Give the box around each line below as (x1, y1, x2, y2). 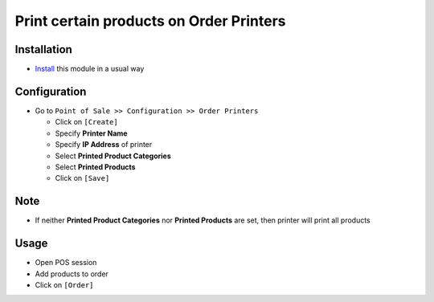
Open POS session (35, 258, 97, 267)
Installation (14, 43, 72, 56)
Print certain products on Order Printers (14, 12, 286, 30)
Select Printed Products (55, 161, 136, 172)
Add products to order (35, 269, 108, 279)
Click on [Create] (55, 117, 118, 127)
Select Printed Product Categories (55, 151, 172, 161)
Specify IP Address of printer (55, 140, 153, 149)
